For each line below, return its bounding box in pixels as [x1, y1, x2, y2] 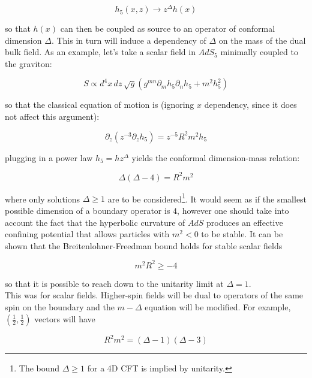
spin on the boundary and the [5, 301, 115, 313]
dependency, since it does [204, 98, 297, 111]
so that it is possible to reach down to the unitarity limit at [5, 277, 224, 289]
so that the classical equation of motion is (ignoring [5, 98, 194, 111]
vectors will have [34, 312, 95, 325]
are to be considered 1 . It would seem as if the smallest [107, 190, 307, 205]
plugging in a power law [5, 151, 93, 164]
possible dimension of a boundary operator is [5, 204, 170, 216]
